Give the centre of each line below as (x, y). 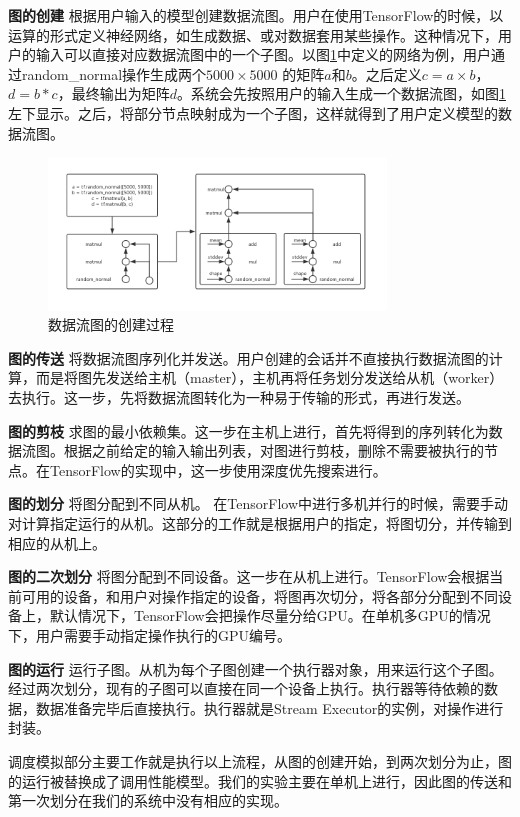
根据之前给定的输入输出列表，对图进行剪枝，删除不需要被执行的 (273, 450)
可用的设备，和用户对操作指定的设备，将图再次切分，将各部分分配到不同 (259, 595)
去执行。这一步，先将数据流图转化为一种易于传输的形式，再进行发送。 (239, 397)
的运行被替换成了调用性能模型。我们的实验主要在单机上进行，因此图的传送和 (260, 780)
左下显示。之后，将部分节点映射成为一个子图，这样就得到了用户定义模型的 (253, 112)
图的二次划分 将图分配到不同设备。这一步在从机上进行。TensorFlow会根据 (249, 576)
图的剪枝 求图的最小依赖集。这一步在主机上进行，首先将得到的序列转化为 (248, 430)
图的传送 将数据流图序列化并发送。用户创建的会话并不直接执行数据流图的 (248, 357)
